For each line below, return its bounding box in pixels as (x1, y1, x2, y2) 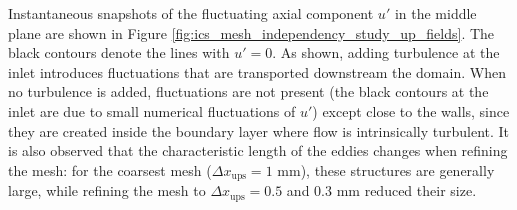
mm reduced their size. (336, 180, 477, 201)
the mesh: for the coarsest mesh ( (8, 159, 212, 180)
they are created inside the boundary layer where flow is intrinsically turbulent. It (8, 120, 510, 141)
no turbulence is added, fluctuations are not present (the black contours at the (8, 81, 489, 102)
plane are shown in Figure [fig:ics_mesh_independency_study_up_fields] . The (8, 22, 495, 43)
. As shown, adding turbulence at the (272, 42, 500, 63)
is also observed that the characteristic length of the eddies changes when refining (8, 140, 508, 161)
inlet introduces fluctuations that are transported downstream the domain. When (8, 61, 506, 82)
